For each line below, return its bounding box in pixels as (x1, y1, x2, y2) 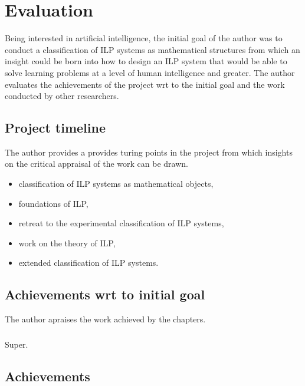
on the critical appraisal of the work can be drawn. (5, 157, 188, 170)
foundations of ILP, (18, 197, 88, 209)
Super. (5, 338, 28, 350)
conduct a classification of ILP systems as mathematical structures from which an (5, 43, 300, 55)
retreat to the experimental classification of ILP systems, (18, 217, 224, 229)
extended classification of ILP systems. (18, 256, 159, 269)
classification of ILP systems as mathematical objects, (18, 177, 214, 190)
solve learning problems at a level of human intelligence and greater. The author (5, 66, 295, 78)
